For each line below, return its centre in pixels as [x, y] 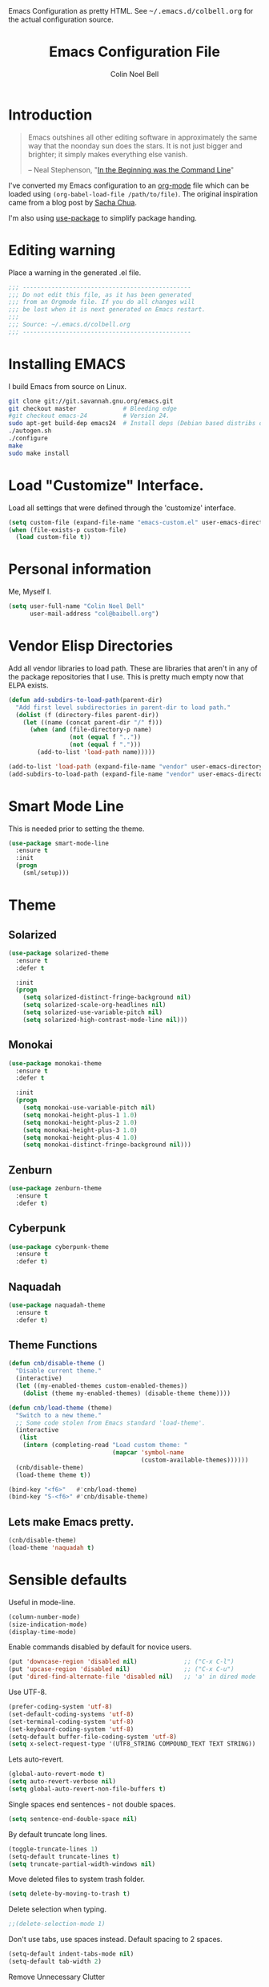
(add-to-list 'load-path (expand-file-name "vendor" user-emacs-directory [136, 766]
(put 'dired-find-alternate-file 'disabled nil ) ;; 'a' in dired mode [132, 1677]
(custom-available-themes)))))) [195, 1460]
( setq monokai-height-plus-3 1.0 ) [80, 1130]
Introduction [50, 115]
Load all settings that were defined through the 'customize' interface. [122, 508]
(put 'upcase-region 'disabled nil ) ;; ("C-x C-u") [121, 1669]
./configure [28, 439]
